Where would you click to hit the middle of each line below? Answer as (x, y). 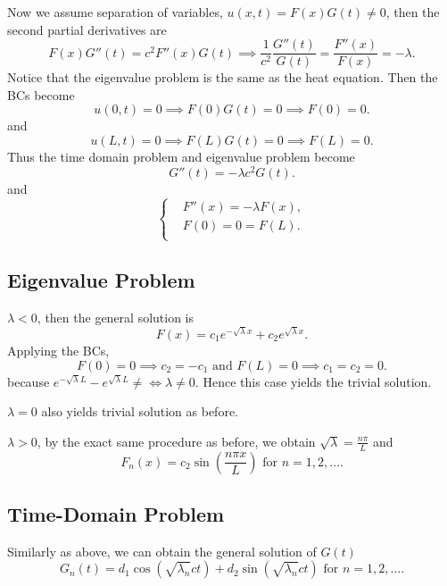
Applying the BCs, (58, 351)
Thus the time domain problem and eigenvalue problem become (181, 157)
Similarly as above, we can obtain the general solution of (162, 551)
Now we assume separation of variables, (115, 12)
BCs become (41, 94)
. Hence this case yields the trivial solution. (313, 381)
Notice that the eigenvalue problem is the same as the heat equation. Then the (223, 77)
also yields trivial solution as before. (140, 411)
